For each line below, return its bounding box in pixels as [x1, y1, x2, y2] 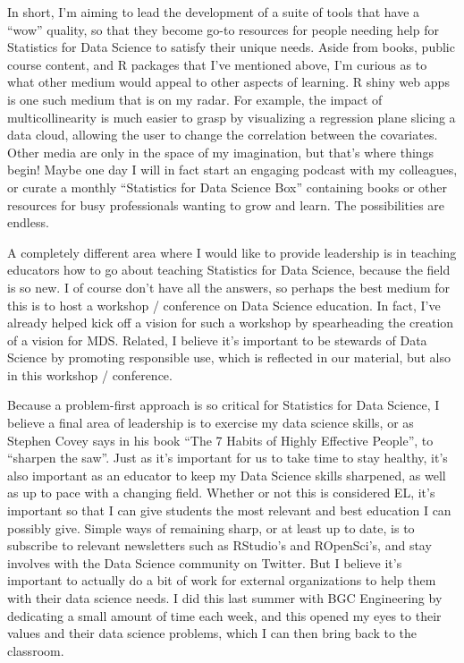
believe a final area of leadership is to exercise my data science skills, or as [7, 413, 414, 432]
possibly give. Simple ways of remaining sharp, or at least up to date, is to [7, 518, 415, 537]
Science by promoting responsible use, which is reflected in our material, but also [7, 348, 451, 367]
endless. [7, 213, 49, 232]
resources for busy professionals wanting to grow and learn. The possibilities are [7, 195, 445, 214]
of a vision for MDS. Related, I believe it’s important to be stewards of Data [7, 330, 427, 349]
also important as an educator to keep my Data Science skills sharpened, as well [7, 465, 446, 484]
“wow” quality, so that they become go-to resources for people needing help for [7, 20, 439, 38]
